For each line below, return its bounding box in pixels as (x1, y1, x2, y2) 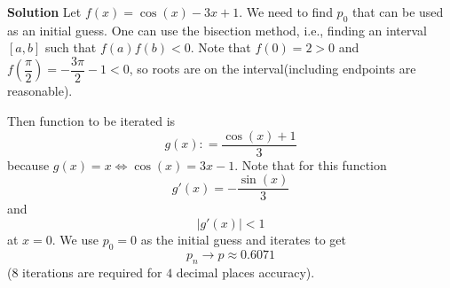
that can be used (351, 3, 444, 20)
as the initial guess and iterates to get (140, 230, 346, 248)
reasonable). (7, 82, 73, 100)
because (7, 155, 50, 174)
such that (44, 38, 97, 57)
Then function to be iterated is (7, 112, 176, 130)
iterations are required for (22, 262, 162, 281)
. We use (51, 230, 99, 248)
